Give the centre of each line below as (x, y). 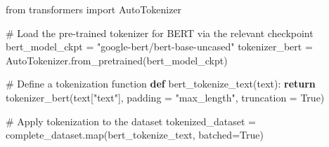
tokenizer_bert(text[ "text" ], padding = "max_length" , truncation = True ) (165, 97)
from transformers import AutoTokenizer (94, 9)
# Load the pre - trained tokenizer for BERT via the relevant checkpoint (160, 33)
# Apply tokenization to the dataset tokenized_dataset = (131, 121)
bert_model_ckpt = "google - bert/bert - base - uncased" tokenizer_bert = (159, 47)
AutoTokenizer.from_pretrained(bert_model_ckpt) (117, 60)
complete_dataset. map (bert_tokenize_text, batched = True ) (135, 135)
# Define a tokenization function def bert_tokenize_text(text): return (161, 84)
